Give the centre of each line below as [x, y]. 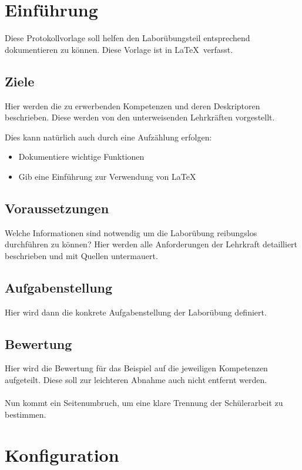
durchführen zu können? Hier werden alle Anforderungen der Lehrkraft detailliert [151, 244]
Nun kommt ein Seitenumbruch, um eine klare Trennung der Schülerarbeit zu [144, 403]
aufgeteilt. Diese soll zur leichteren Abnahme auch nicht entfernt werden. [136, 380]
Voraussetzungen [57, 208]
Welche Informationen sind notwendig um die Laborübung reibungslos [131, 232]
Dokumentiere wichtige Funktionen [81, 157]
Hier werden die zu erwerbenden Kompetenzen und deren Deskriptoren [132, 105]
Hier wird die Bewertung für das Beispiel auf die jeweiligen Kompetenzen [136, 368]
